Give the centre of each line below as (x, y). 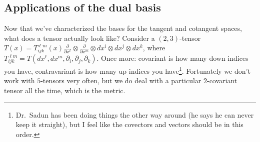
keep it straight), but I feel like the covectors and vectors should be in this (129, 124)
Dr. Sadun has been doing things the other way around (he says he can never (135, 114)
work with (19, 80)
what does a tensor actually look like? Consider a (79, 38)
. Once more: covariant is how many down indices (172, 58)
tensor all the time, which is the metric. (65, 90)
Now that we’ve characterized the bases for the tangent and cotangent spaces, (123, 28)
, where (154, 48)
